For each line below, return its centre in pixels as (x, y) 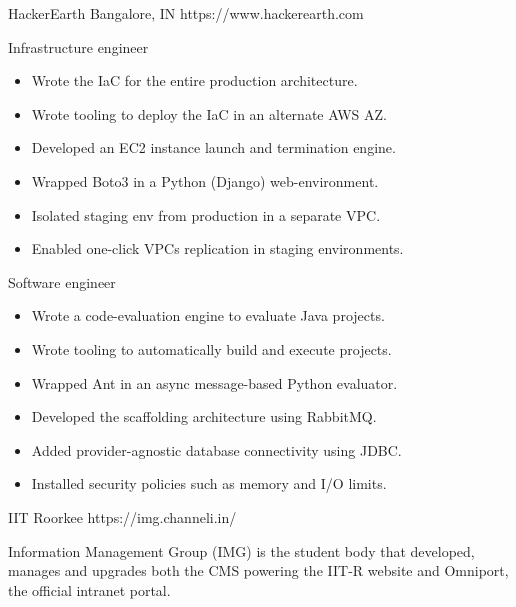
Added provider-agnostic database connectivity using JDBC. (216, 449)
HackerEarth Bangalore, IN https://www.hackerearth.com (186, 13)
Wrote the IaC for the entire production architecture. (194, 80)
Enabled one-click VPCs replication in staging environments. (217, 248)
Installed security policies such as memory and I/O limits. (209, 483)
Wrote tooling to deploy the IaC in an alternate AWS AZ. (209, 113)
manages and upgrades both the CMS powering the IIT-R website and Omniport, (258, 570)
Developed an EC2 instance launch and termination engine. (213, 147)
